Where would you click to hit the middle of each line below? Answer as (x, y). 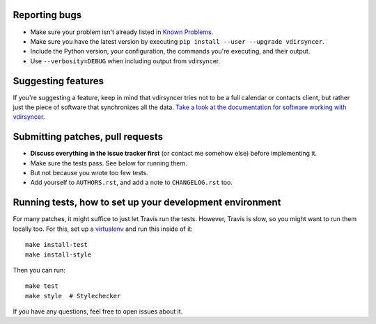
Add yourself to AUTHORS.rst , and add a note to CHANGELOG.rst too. (131, 183)
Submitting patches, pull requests (88, 137)
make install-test (57, 245)
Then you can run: (39, 270)
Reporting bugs (47, 15)
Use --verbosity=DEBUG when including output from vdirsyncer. (125, 61)
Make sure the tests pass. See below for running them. (109, 163)
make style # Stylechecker (73, 296)
